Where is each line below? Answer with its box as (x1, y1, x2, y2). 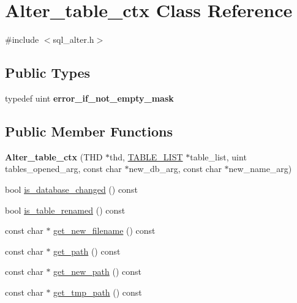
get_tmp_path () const (53, 285, 142, 298)
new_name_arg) (228, 162, 292, 175)
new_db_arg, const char (129, 162, 222, 175)
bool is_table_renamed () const (5, 203, 126, 216)
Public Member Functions (5, 121, 173, 140)
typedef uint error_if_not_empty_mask (5, 91, 174, 104)
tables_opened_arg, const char (5, 162, 122, 175)
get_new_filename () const (53, 224, 156, 237)
